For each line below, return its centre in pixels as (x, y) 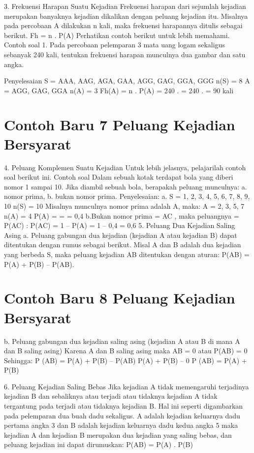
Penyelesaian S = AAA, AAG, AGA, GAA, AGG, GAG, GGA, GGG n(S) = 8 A (127, 81)
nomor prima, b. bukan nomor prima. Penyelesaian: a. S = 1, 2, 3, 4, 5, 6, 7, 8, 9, (127, 196)
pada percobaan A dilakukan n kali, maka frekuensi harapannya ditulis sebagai (123, 25)
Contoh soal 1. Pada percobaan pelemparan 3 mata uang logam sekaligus (114, 45)
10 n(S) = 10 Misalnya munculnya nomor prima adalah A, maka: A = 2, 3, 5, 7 (124, 206)
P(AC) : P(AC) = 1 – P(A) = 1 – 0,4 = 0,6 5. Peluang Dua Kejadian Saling (120, 225)
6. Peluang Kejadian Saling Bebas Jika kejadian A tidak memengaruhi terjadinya (127, 386)
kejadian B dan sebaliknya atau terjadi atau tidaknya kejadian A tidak (111, 396)
